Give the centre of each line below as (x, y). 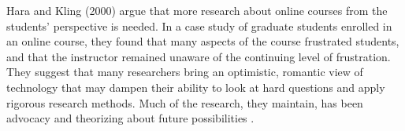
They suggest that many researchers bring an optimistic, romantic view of (185, 72)
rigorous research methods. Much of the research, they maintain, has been (185, 102)
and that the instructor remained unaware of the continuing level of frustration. (199, 56)
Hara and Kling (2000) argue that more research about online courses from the (197, 10)
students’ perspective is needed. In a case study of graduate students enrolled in (199, 25)
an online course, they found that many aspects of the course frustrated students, (203, 41)
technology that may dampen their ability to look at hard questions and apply (196, 87)
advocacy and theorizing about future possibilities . (130, 118)
